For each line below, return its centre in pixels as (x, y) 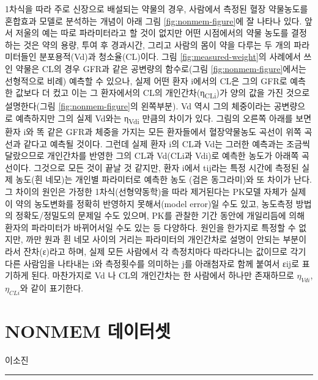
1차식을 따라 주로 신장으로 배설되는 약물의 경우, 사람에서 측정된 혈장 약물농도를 (157, 9)
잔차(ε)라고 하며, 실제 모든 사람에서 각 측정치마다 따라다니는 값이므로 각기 (165, 251)
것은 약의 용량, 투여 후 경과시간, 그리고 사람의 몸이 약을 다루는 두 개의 (157, 44)
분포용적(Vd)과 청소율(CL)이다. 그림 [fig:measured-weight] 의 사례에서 (170, 57)
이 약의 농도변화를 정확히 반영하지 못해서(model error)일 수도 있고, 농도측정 (149, 203)
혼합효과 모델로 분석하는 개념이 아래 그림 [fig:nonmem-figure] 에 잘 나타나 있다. (153, 20)
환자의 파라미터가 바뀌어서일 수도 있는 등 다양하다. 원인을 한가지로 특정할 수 (150, 227)
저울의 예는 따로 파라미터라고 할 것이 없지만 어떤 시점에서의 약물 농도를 (152, 33)
